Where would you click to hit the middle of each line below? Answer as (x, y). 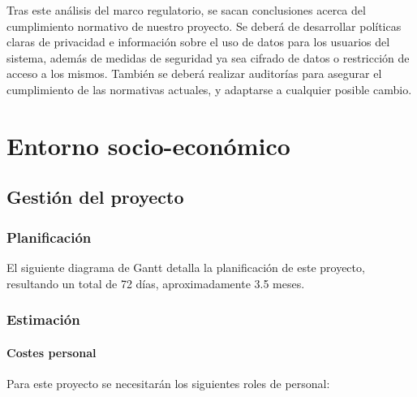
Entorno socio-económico (148, 145)
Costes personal (52, 352)
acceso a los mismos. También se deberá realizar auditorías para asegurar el (194, 73)
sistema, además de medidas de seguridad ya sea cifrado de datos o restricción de (208, 57)
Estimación (43, 319)
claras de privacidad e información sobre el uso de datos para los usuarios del (198, 42)
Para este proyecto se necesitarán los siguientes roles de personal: (168, 383)
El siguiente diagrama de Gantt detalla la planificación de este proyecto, (186, 267)
